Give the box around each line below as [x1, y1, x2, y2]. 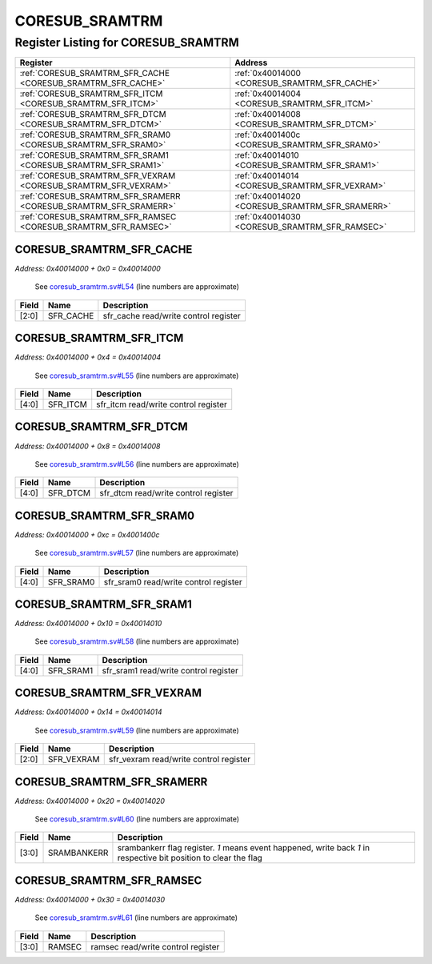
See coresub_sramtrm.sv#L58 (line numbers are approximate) [34, 637, 239, 646]
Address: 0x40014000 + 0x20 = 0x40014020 [14, 796, 166, 805]
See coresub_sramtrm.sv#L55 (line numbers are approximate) [34, 371, 239, 380]
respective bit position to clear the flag [117, 853, 263, 864]
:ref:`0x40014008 [234, 109, 302, 120]
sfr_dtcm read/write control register [99, 488, 234, 499]
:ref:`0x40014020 [234, 191, 301, 202]
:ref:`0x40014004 [234, 88, 302, 99]
